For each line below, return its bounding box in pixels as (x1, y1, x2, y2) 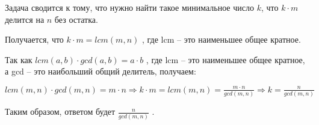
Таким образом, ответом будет (5, 105, 116, 118)
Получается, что (5, 33, 64, 46)
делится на (5, 13, 45, 25)
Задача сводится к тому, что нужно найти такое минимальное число (5, 1, 254, 13)
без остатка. (54, 13, 98, 25)
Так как (5, 53, 33, 66)
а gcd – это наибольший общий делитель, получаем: (5, 65, 196, 78)
